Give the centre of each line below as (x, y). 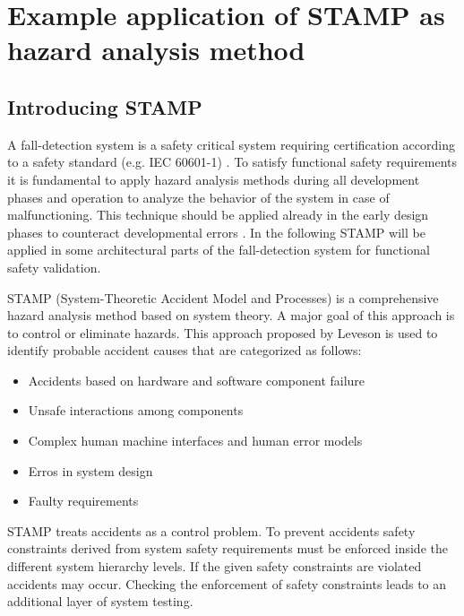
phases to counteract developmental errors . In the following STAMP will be (216, 232)
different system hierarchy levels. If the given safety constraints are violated (215, 566)
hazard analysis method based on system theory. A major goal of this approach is (231, 315)
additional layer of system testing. (100, 601)
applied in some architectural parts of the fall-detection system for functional (219, 250)
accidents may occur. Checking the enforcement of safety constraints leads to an (227, 583)
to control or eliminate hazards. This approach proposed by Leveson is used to (223, 332)
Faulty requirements (83, 501)
